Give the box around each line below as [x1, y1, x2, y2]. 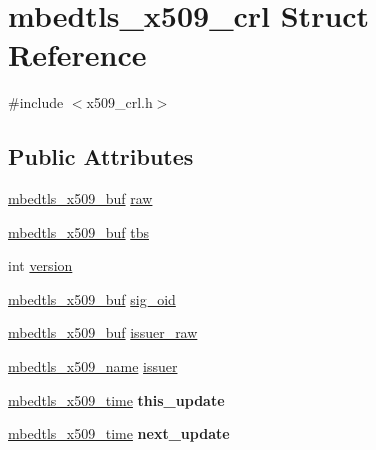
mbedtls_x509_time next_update [8, 423, 230, 444]
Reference [8, 34, 147, 75]
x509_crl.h [86, 92, 153, 113]
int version [8, 255, 73, 276]
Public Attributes [8, 141, 194, 172]
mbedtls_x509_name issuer [8, 356, 178, 377]
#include [8, 92, 64, 113]
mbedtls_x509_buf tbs [8, 221, 149, 242]
